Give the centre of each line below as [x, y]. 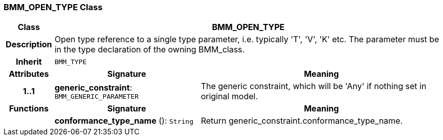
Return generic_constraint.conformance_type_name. [302, 121]
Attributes [29, 74]
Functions [29, 109]
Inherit [29, 62]
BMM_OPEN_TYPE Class [53, 7]
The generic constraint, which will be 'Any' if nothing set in [314, 86]
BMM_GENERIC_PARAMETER [97, 96]
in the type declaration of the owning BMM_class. [150, 50]
